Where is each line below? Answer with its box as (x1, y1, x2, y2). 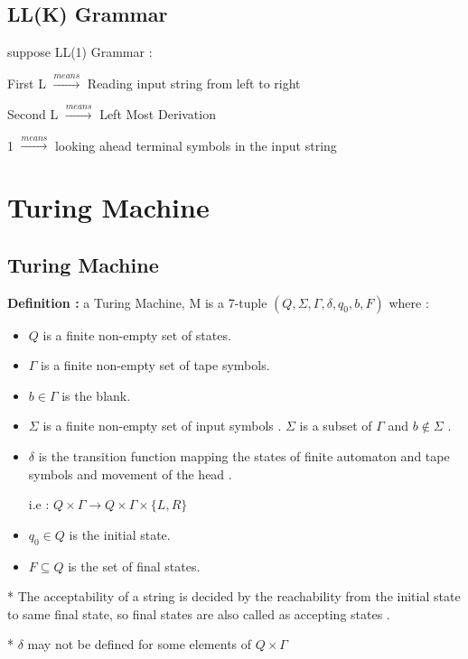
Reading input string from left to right (87, 73, 301, 92)
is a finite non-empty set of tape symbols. (41, 356, 270, 375)
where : (388, 292, 429, 311)
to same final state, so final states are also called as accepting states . (7, 604, 390, 623)
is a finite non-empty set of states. (42, 325, 231, 344)
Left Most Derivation (99, 104, 216, 123)
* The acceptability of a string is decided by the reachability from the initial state (7, 587, 461, 606)
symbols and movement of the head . (28, 464, 232, 483)
